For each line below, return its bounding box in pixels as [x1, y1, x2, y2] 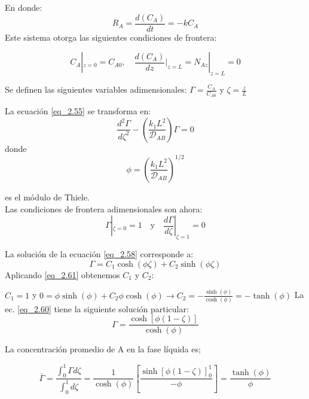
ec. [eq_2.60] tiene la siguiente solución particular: [5, 302, 189, 315]
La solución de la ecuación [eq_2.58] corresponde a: [5, 247, 194, 260]
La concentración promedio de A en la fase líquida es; [5, 343, 201, 355]
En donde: [5, 1, 42, 13]
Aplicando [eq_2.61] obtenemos [5, 268, 120, 281]
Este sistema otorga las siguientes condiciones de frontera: [5, 31, 217, 43]
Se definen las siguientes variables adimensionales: [5, 83, 187, 96]
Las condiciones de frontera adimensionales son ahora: [5, 202, 203, 215]
